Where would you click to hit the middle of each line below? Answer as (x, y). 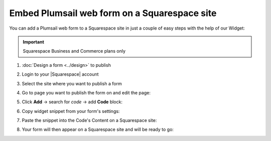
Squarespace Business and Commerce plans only (74, 51)
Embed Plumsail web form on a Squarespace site (113, 13)
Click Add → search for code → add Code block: (72, 102)
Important (34, 42)
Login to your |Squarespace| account (60, 74)
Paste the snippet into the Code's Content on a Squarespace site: (89, 120)
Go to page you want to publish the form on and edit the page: (86, 92)
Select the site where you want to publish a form (72, 83)
